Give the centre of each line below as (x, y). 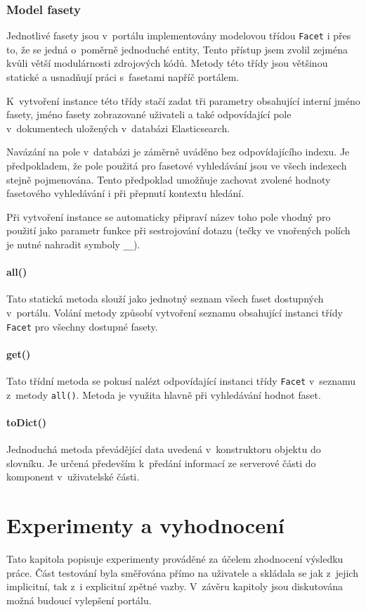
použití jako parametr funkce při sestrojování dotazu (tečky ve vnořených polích (178, 230)
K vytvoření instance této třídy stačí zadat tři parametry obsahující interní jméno (183, 100)
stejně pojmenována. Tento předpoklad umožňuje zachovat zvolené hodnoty (169, 179)
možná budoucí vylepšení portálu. (79, 600)
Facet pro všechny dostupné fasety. (82, 326)
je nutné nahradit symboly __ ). (73, 244)
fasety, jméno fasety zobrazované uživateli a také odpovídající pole (149, 114)
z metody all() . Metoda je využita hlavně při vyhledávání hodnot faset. (164, 394)
